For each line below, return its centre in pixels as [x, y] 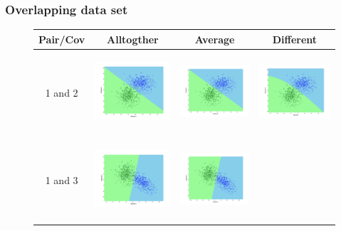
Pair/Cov [62, 39]
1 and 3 [62, 179]
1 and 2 [62, 92]
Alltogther [133, 39]
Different [295, 39]
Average [215, 39]
